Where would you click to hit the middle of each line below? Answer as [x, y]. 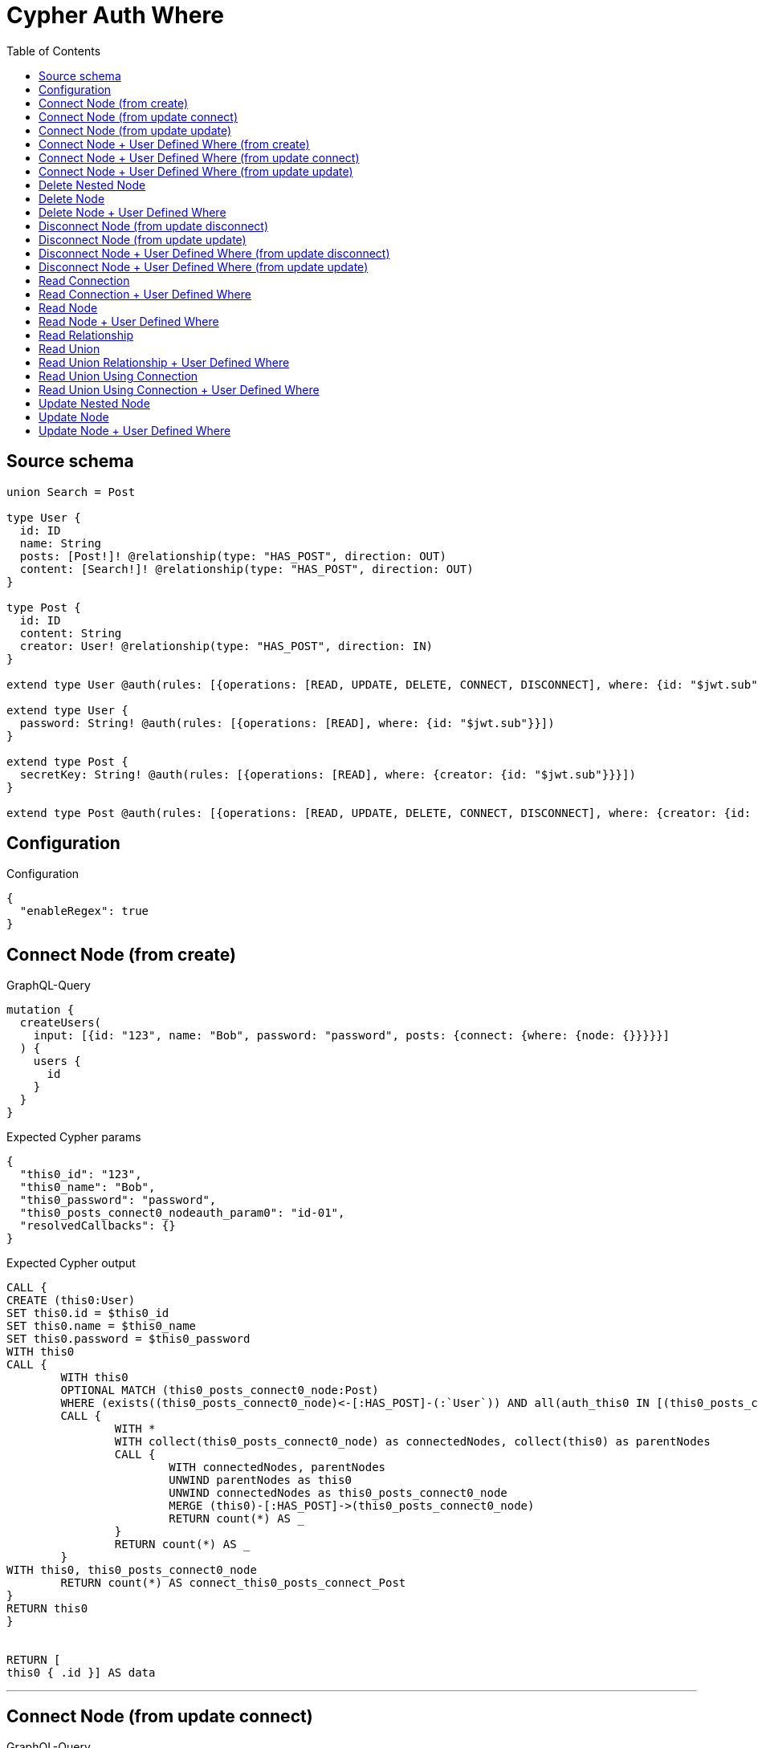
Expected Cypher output [71, 1263]
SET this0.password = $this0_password [128, 1339]
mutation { [41, 1010]
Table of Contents [54, 51]
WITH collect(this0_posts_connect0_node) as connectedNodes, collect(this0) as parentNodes [412, 1442]
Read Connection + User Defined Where [145, 294]
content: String [71, 633]
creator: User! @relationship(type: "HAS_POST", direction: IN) [226, 646]
